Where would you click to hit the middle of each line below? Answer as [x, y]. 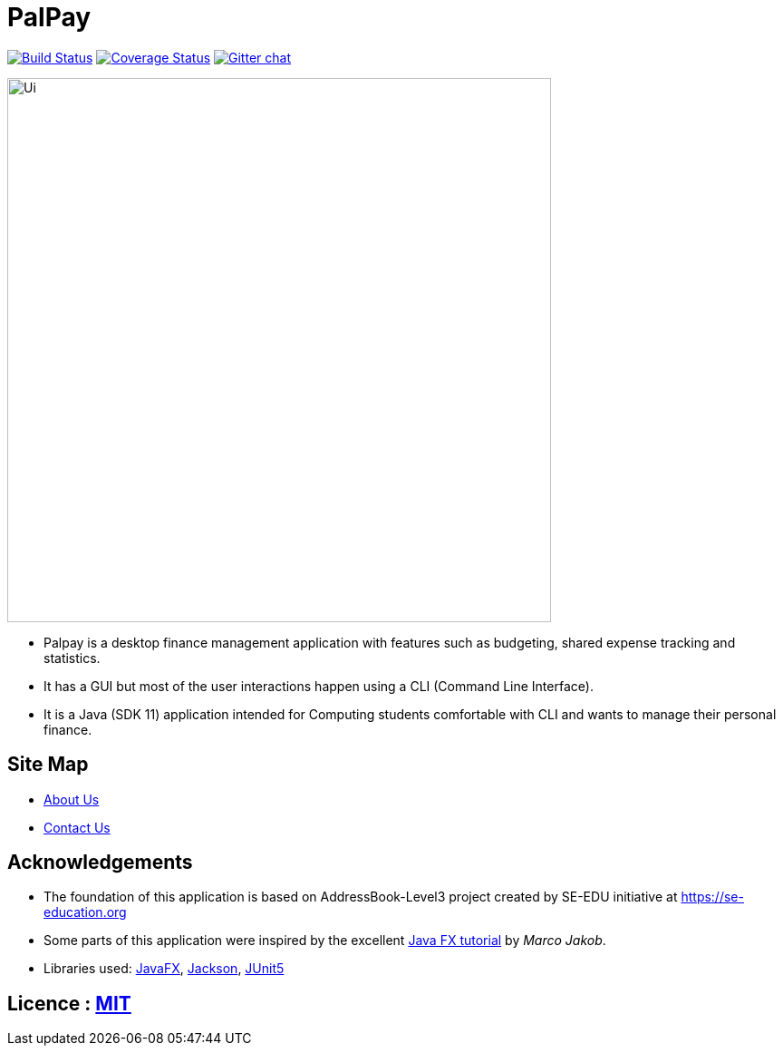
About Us [72, 799]
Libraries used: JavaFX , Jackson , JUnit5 [164, 969]
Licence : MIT [69, 1003]
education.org [85, 912]
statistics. [72, 658]
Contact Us [77, 827]
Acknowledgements [100, 863]
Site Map [48, 765]
